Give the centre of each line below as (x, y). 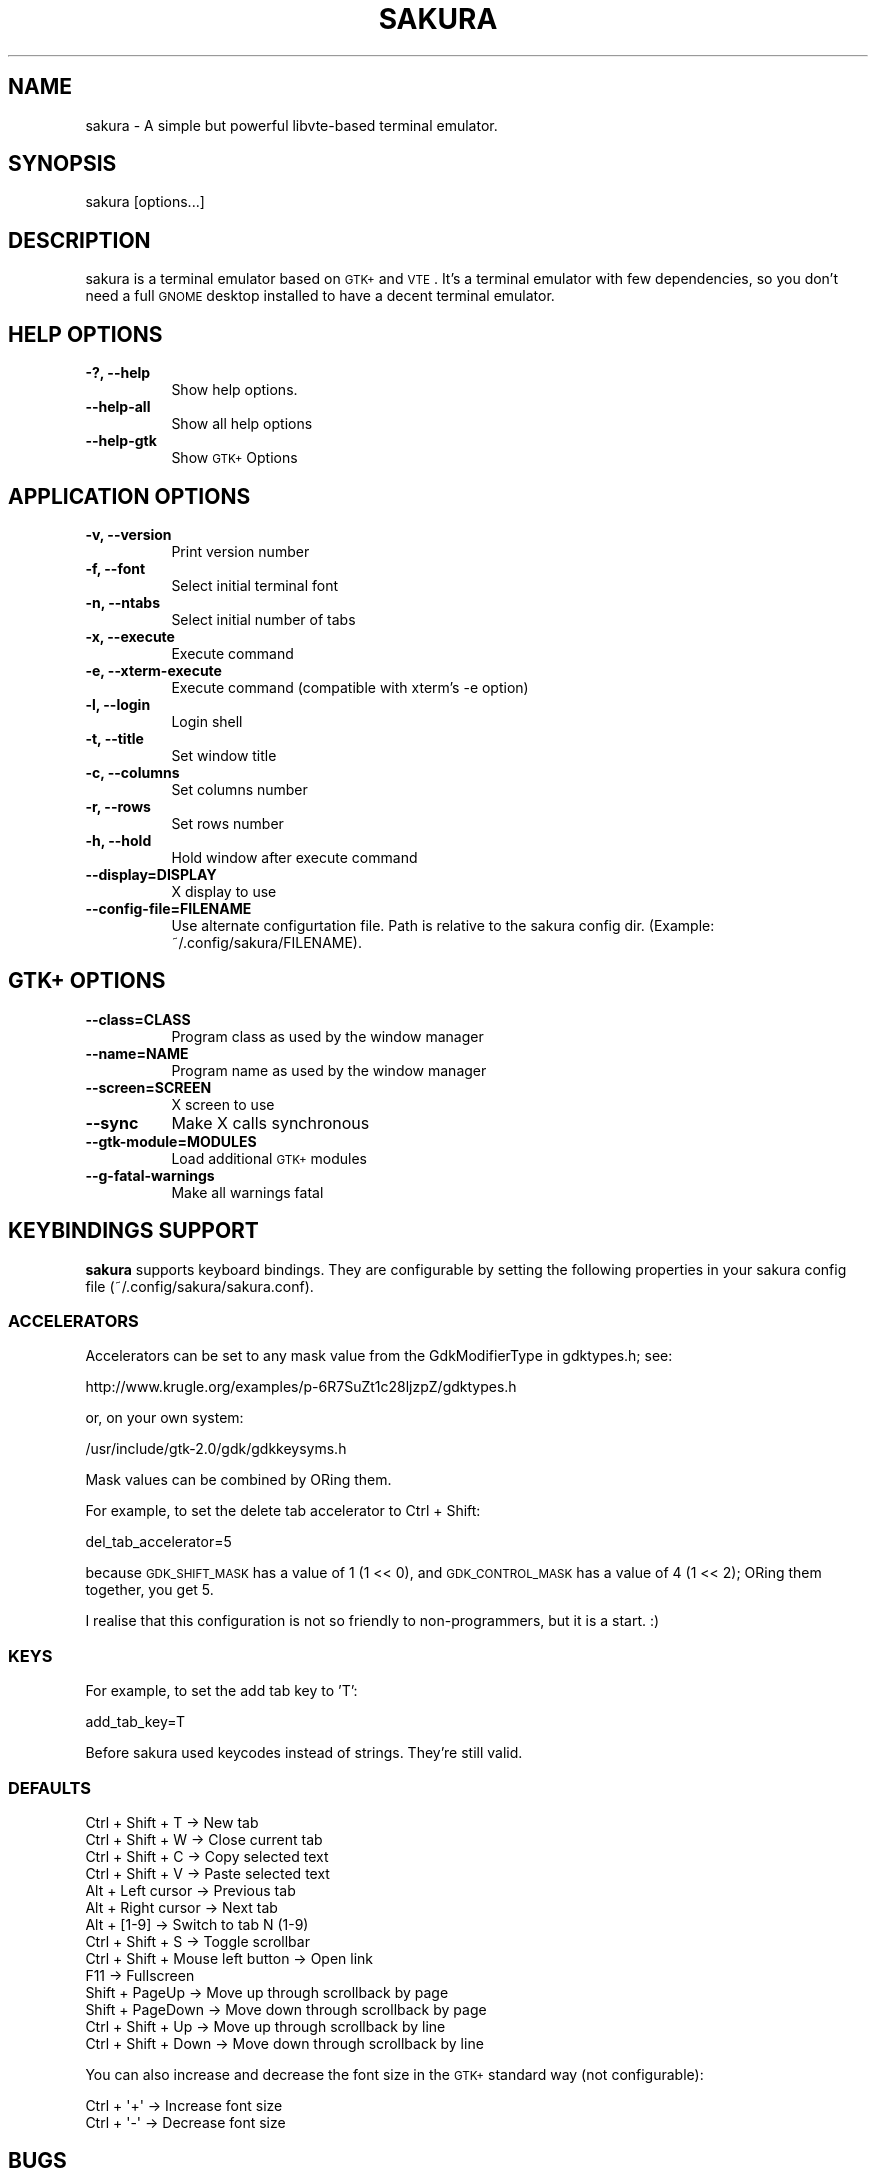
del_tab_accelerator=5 (158, 1542)
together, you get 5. (149, 1590)
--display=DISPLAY (151, 874)
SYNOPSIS (62, 164)
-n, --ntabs (123, 602)
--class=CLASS (138, 1019)
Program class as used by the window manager (327, 1036)
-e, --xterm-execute (153, 670)
